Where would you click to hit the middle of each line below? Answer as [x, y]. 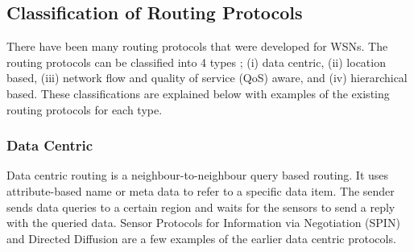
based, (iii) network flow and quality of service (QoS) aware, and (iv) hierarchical [207, 78]
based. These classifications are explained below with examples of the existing [198, 93]
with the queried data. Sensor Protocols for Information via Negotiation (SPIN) [203, 223]
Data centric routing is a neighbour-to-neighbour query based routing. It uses [198, 175]
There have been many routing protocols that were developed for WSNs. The [197, 46]
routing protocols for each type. [85, 109]
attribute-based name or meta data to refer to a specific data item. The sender [201, 190]
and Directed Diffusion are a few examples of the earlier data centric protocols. [201, 238]
